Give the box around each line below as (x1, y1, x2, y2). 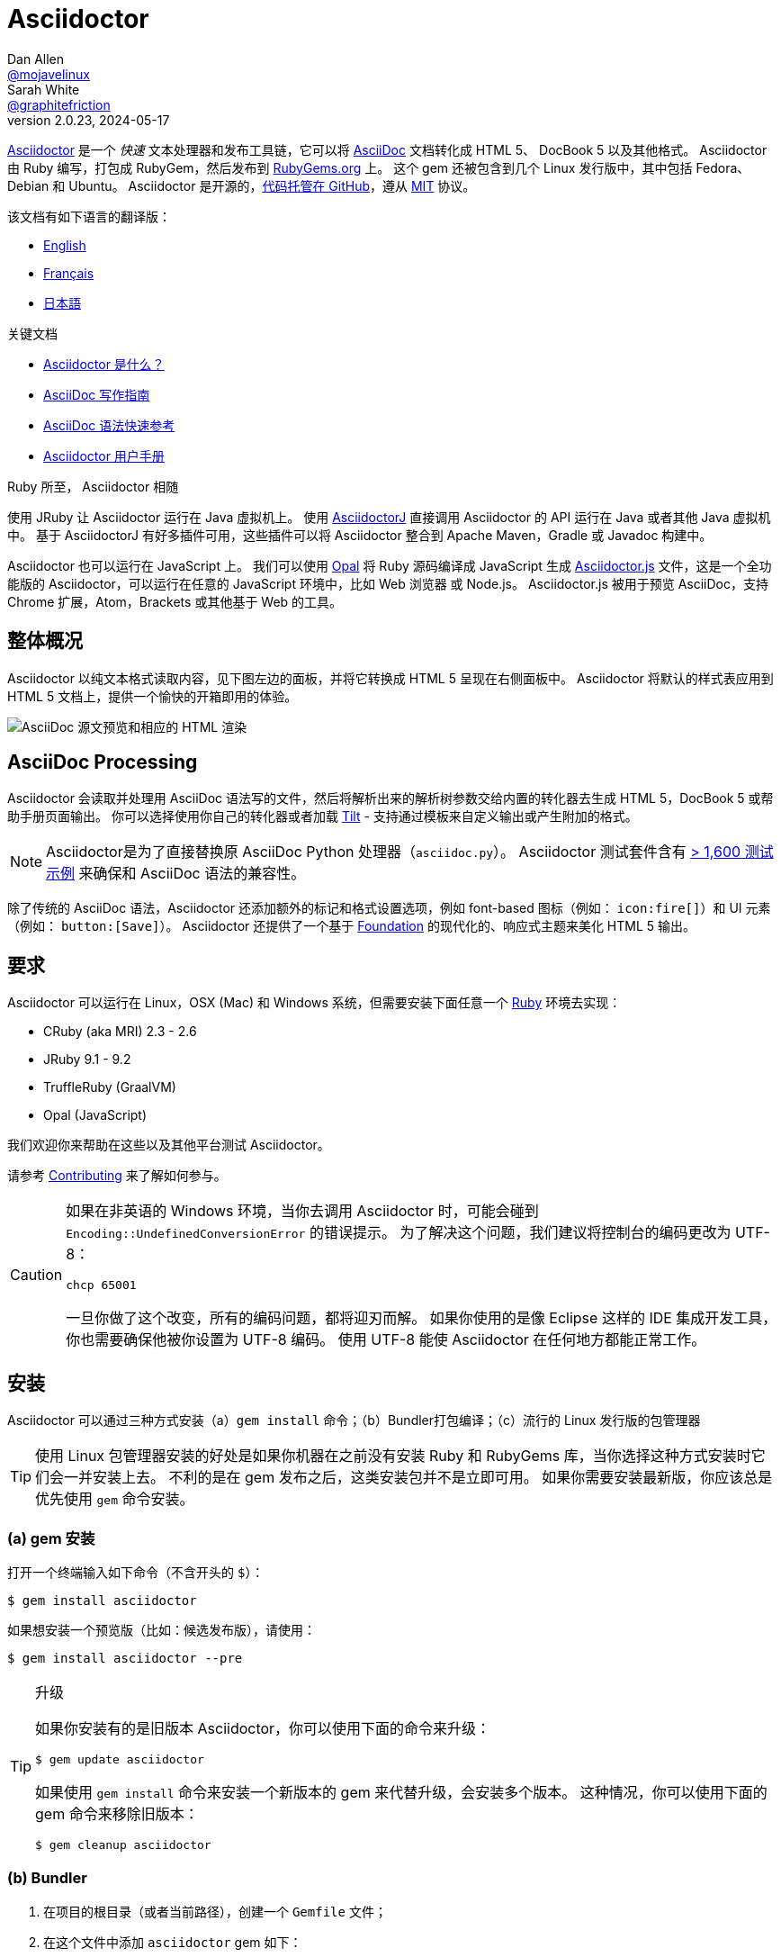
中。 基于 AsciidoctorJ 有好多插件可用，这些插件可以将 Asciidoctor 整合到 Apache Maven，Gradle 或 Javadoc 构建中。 (7, 527, 713, 543)
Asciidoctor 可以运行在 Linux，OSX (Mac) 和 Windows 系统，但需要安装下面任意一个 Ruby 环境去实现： (7, 995, 622, 1011)
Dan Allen (7, 50, 65, 67)
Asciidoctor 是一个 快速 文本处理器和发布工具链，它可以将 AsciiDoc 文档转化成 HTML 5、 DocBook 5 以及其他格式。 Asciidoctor (7, 141, 768, 158)
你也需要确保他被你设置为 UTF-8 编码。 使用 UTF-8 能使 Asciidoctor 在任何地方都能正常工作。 (66, 1330, 706, 1349)
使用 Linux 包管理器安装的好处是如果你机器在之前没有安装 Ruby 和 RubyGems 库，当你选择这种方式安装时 (35, 1447, 751, 1465)
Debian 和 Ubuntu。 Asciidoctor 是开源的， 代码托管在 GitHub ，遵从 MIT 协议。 (7, 177, 476, 194)
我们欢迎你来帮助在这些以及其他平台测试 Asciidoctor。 (7, 1137, 330, 1153)
